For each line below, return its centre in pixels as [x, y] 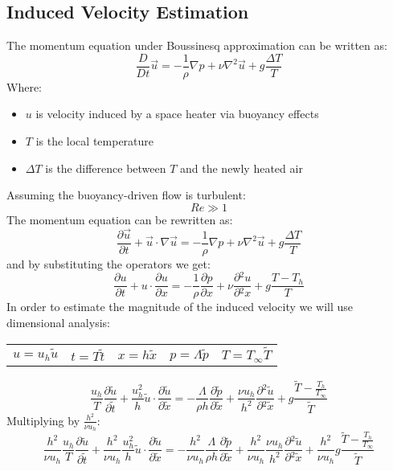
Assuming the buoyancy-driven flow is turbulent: [126, 195]
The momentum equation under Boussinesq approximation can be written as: [197, 45]
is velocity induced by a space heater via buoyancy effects [177, 114]
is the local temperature [95, 141]
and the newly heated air [242, 168]
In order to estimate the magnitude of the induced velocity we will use [180, 307]
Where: [24, 86]
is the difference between [106, 168]
